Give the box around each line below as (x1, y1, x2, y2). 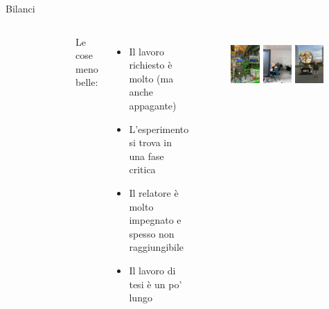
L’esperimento (129, 121, 189, 136)
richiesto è (129, 58, 172, 72)
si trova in (129, 135, 172, 150)
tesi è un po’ (129, 276, 182, 291)
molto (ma (129, 71, 174, 85)
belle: (75, 75, 98, 89)
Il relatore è (129, 185, 179, 200)
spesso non (129, 226, 175, 240)
